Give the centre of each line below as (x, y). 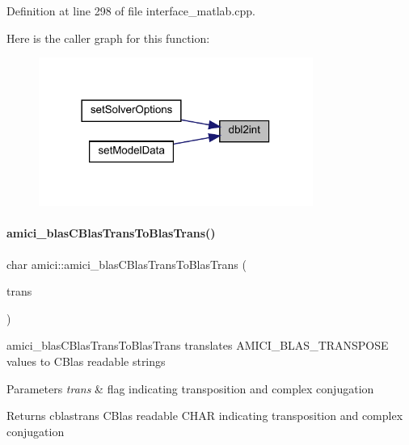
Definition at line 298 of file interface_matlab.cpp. (131, 10)
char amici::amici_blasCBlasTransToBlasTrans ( (126, 264)
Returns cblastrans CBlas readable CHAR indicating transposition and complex (205, 416)
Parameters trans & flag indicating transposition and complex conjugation (190, 388)
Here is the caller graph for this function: (108, 38)
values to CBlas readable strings (86, 361)
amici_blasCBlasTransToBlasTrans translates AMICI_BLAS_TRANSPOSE (198, 345)
